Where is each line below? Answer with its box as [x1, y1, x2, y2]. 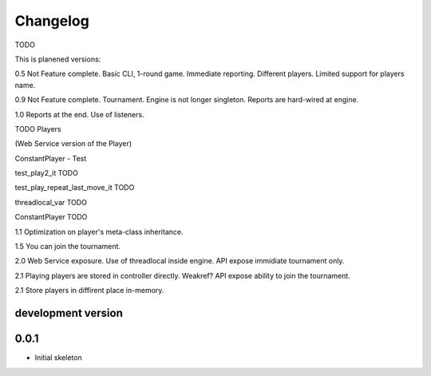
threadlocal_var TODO [14, 197, 88, 207]
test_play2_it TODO [14, 168, 79, 178]
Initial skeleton [34, 353, 83, 362]
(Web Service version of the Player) [14, 139, 132, 148]
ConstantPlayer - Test [14, 153, 87, 163]
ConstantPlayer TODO [14, 212, 88, 222]
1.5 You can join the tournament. [14, 242, 121, 251]
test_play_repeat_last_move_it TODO [14, 183, 135, 192]
